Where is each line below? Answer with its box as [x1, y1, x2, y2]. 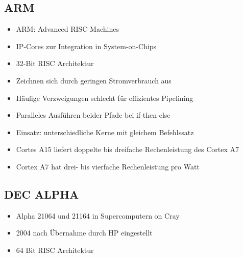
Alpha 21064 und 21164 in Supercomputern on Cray [16, 210, 180, 221]
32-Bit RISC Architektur [16, 58, 94, 69]
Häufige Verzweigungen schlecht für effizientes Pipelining [16, 92, 193, 103]
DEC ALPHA [4, 186, 79, 202]
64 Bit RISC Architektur [16, 244, 94, 255]
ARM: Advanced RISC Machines [16, 24, 119, 34]
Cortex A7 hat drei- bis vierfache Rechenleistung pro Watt [16, 161, 200, 172]
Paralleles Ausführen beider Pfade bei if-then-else [16, 110, 171, 120]
